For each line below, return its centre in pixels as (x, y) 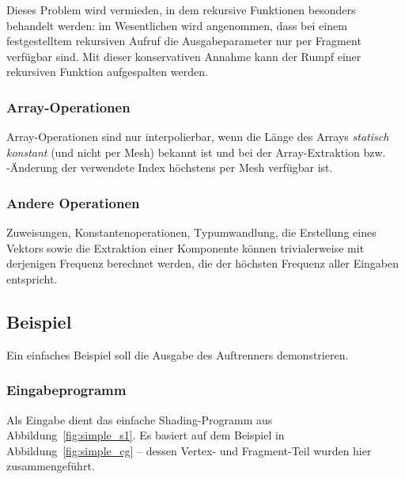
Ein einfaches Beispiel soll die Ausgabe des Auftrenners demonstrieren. (178, 354)
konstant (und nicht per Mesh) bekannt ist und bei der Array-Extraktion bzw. (196, 152)
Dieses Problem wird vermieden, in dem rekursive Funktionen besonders (181, 10)
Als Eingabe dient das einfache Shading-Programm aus (140, 419)
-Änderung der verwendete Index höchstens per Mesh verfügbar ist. (170, 167)
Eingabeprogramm (66, 390)
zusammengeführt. (51, 466)
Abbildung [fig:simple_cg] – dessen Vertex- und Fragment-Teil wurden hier (189, 450)
